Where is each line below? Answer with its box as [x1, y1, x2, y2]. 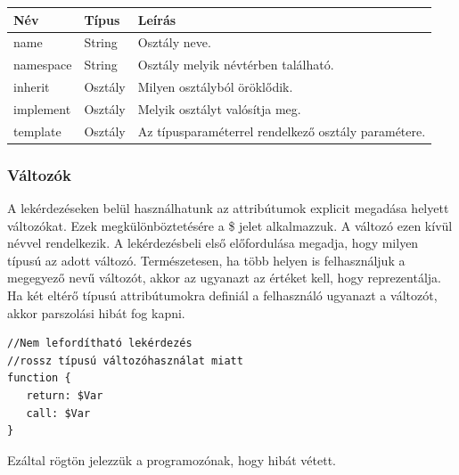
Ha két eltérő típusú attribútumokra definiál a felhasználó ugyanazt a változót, [7, 286, 438, 304]
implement [13, 99, 71, 118]
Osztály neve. [137, 33, 211, 52]
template [13, 121, 61, 140]
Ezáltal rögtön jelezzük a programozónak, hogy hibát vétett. [7, 450, 336, 469]
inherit [13, 78, 50, 96]
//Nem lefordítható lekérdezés [7, 337, 193, 350]
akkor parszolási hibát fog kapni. [7, 303, 185, 322]
